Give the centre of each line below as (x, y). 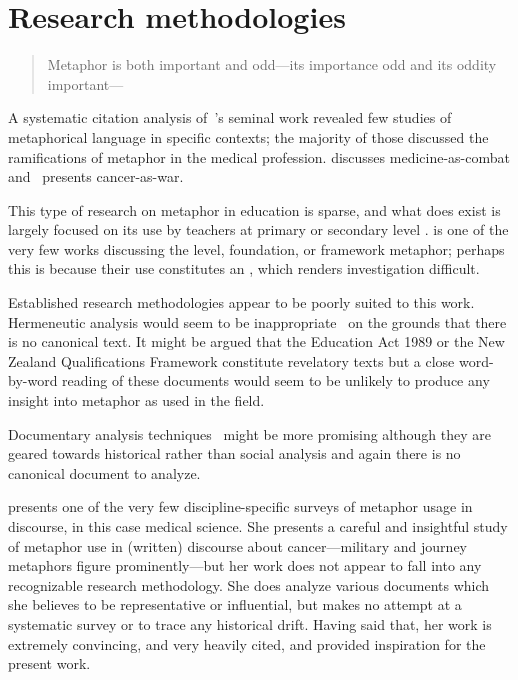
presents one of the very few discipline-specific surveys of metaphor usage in (240, 506)
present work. (49, 663)
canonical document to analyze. (104, 472)
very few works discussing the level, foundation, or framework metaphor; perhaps (256, 248)
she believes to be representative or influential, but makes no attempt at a (235, 604)
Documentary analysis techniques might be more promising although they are (249, 433)
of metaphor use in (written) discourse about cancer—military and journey (238, 545)
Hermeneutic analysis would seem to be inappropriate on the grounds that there (257, 321)
